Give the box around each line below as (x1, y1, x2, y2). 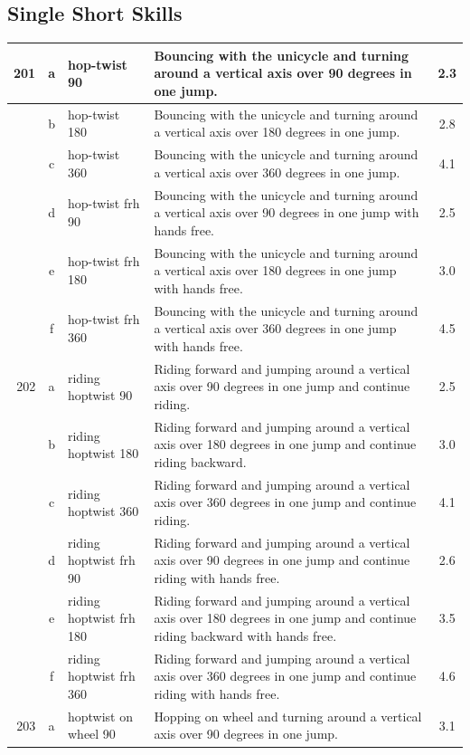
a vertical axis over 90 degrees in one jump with (154, 203, 419, 222)
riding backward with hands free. (154, 626, 337, 645)
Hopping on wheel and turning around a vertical (154, 706, 422, 725)
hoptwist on (67, 706, 134, 725)
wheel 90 (67, 724, 116, 743)
